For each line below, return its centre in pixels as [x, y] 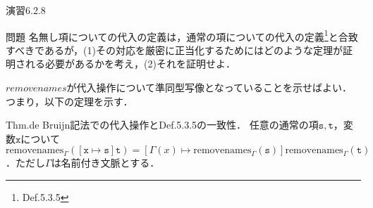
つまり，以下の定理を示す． [69, 101]
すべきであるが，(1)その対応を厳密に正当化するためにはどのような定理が [174, 50]
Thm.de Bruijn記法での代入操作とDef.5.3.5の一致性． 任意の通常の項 [162, 125]
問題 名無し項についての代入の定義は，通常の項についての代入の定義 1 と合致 [182, 35]
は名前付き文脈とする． [105, 163]
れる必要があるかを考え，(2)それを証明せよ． [130, 64]
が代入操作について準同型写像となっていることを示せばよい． [209, 87]
